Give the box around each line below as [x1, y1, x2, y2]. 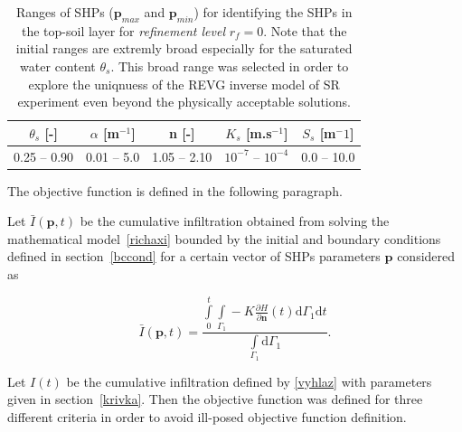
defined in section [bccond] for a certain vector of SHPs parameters [7, 247, 381, 266]
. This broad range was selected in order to [110, 56, 349, 75]
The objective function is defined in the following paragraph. [7, 181, 343, 200]
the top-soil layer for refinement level [21, 21, 225, 40]
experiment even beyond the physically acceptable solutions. [17, 92, 351, 111]
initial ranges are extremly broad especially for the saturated [15, 39, 353, 58]
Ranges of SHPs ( [15, 3, 114, 21]
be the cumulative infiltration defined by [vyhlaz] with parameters [66, 371, 432, 390]
